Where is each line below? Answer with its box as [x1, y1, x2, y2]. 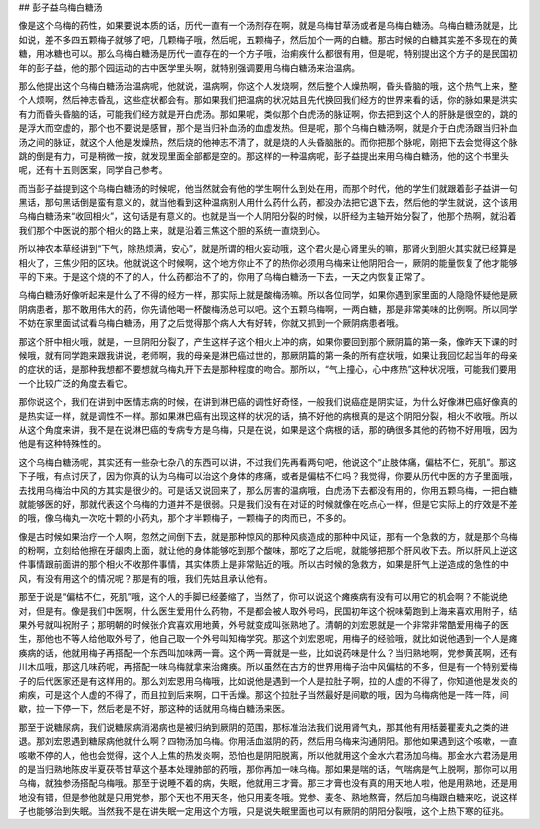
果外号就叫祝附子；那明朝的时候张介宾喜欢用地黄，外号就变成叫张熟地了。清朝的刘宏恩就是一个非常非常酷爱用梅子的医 [18, 619, 509, 631]
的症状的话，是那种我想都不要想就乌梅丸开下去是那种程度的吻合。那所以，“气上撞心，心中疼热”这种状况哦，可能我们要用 [18, 363, 517, 375]
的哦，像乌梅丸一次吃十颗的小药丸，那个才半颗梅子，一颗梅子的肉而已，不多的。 [18, 512, 352, 524]
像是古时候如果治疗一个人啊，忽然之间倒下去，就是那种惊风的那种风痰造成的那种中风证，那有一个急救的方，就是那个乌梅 [18, 530, 518, 542]
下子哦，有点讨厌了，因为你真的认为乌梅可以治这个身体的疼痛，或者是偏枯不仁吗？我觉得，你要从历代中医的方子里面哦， [18, 470, 518, 482]
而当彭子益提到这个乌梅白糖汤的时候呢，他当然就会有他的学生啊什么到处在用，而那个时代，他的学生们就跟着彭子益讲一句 [18, 182, 518, 194]
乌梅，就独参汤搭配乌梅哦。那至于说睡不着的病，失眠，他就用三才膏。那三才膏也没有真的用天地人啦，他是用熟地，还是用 [18, 777, 518, 789]
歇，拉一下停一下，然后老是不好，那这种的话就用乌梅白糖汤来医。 [18, 703, 290, 715]
